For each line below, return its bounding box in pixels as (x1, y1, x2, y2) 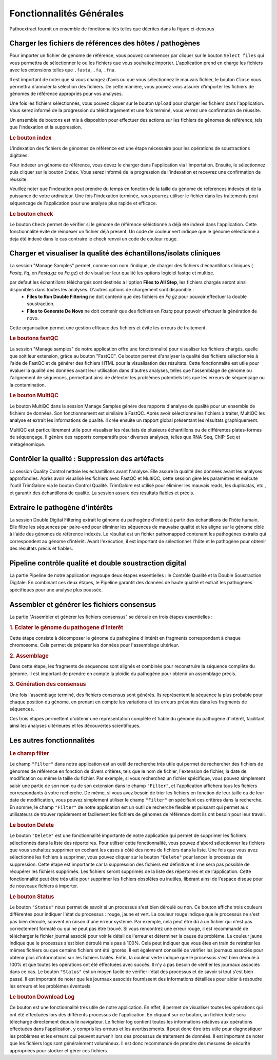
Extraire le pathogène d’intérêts (9, 503, 113, 512)
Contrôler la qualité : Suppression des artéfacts (9, 455, 164, 463)
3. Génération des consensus (9, 681, 86, 688)
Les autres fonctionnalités (9, 736, 95, 745)
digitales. (9, 152, 29, 159)
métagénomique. (9, 441, 46, 447)
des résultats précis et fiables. (9, 545, 73, 552)
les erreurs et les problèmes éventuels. (9, 983, 92, 989)
